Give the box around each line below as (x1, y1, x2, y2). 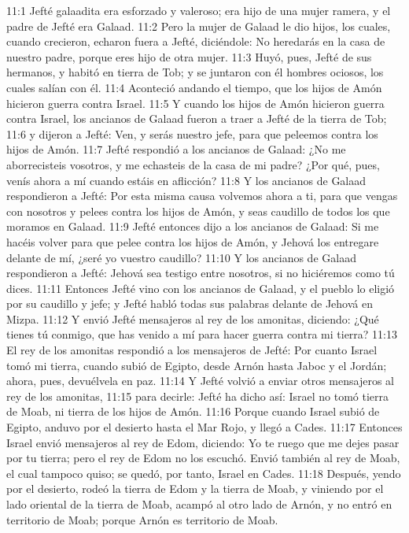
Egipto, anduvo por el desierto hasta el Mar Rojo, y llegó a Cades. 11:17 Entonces (6, 419, 403, 435)
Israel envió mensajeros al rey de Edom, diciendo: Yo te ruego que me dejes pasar (6, 434, 400, 450)
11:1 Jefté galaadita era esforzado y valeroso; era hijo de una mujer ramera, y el (6, 2, 391, 18)
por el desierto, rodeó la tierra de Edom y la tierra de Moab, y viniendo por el (6, 480, 384, 497)
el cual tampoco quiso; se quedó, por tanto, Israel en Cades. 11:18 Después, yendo (6, 465, 401, 481)
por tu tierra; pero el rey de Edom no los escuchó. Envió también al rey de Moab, (6, 450, 400, 466)
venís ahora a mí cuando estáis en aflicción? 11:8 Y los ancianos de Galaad (6, 172, 367, 188)
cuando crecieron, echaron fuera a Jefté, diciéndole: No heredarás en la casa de (6, 33, 385, 50)
